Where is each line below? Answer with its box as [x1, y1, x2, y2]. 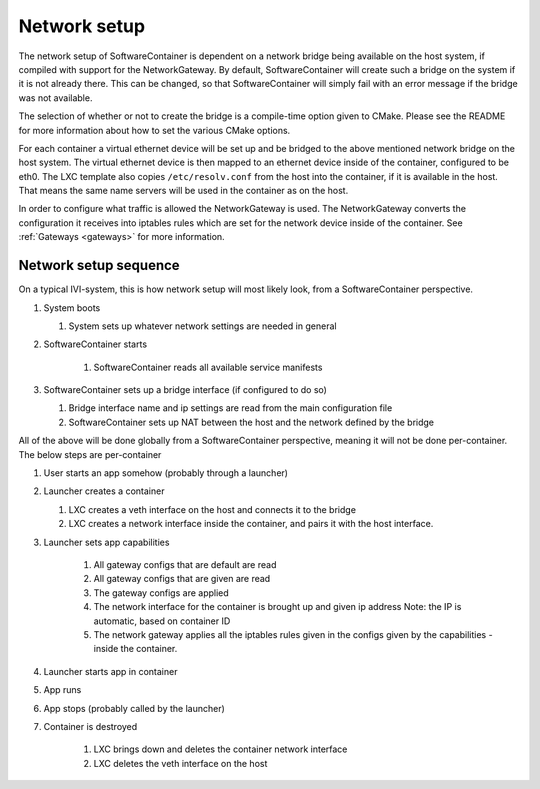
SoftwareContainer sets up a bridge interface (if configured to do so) [43, 384, 327, 396]
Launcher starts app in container [43, 665, 178, 677]
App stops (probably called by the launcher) [43, 702, 225, 714]
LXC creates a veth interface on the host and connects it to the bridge [68, 503, 357, 515]
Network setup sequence [18, 257, 180, 274]
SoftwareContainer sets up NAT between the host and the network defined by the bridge [68, 416, 435, 428]
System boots [43, 301, 101, 314]
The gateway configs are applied [93, 586, 229, 599]
